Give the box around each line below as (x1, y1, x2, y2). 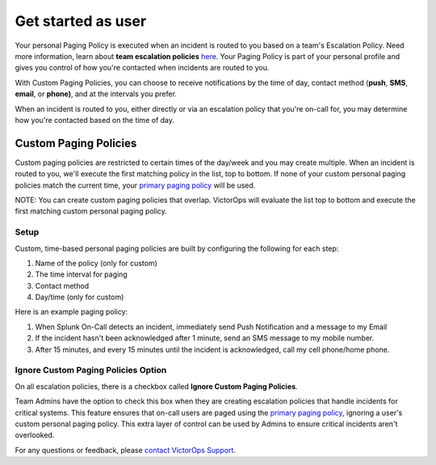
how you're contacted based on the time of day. (15, 115, 175, 125)
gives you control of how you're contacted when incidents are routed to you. (15, 63, 270, 73)
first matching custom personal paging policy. (15, 206, 167, 216)
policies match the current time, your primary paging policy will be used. (15, 180, 256, 190)
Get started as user (15, 12, 147, 30)
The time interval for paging (35, 269, 128, 279)
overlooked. (15, 430, 55, 440)
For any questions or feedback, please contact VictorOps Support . (15, 445, 236, 454)
